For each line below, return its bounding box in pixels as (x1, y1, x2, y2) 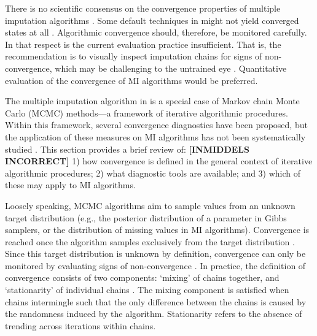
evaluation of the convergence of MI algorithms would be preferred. (5, 74, 258, 86)
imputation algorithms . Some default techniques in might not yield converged (5, 13, 299, 26)
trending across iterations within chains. (5, 319, 156, 332)
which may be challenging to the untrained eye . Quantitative (55, 61, 287, 74)
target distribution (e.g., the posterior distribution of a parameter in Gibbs (5, 211, 287, 224)
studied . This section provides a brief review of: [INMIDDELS (5, 142, 249, 155)
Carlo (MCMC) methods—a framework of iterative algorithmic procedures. (5, 106, 288, 119)
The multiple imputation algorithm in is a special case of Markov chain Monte (5, 94, 300, 107)
